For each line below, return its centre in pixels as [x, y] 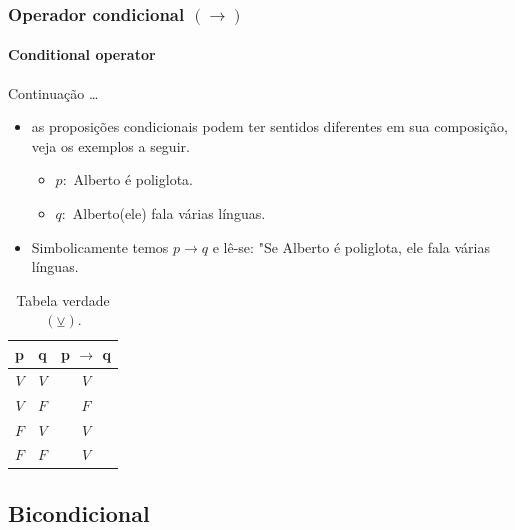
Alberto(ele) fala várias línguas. [169, 213]
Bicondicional [79, 512]
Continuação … [53, 92]
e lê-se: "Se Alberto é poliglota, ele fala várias [351, 246]
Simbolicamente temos [100, 246]
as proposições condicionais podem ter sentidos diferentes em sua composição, [269, 126]
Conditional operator [82, 54]
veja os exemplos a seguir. [110, 145]
